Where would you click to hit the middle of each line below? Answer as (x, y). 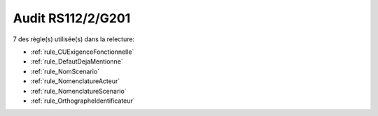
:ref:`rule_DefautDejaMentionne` (77, 61)
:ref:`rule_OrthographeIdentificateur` (83, 101)
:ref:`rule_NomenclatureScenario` (78, 91)
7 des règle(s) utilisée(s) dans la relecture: (74, 39)
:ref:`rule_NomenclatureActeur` (75, 81)
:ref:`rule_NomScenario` (65, 71)
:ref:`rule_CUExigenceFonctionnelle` (82, 52)
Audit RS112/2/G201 (72, 18)
